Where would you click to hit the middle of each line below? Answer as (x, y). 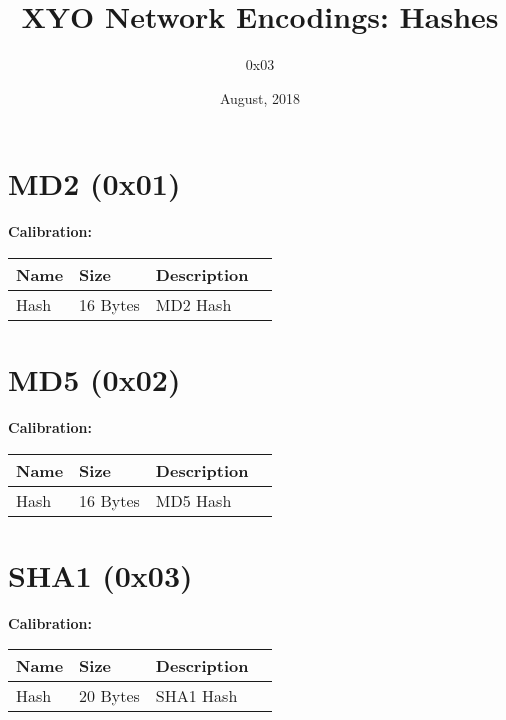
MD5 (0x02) (94, 379)
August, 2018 (260, 97)
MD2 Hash (193, 304)
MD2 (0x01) (94, 183)
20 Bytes (109, 696)
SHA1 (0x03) (100, 574)
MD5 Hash (193, 500)
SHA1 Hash (196, 696)
